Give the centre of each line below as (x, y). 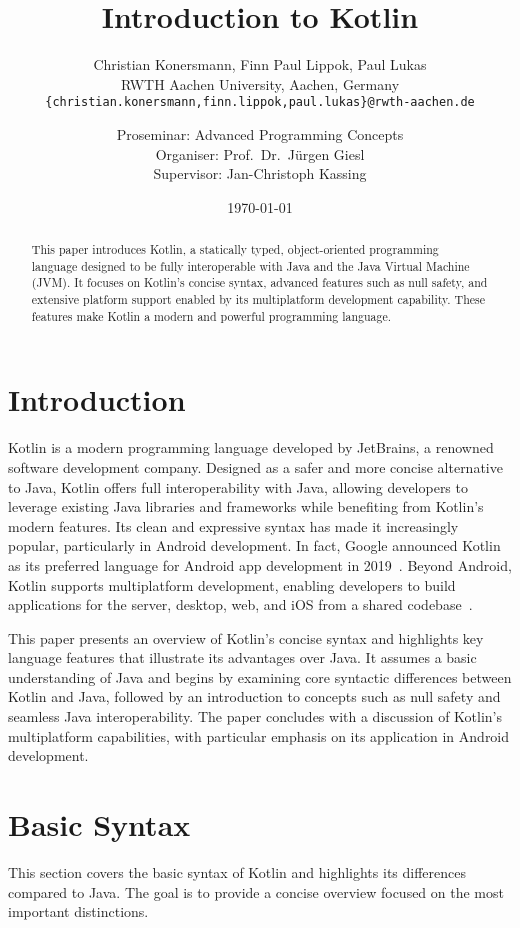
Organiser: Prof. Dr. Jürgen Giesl (260, 153)
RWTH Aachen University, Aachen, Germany (260, 83)
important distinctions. (78, 911)
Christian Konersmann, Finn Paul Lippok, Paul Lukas (260, 64)
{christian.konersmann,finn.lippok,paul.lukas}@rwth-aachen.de (260, 102)
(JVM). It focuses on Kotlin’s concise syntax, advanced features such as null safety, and (259, 282)
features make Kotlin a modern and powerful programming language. (211, 315)
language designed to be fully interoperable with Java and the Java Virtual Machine (250, 265)
